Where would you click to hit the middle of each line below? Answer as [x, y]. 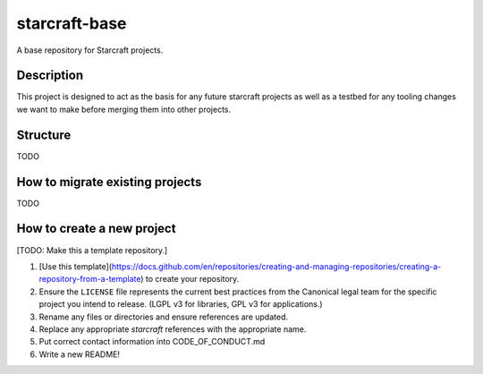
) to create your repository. [190, 279]
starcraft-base [72, 23]
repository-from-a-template [90, 279]
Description [50, 76]
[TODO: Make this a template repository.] [92, 250]
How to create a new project [96, 229]
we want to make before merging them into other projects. [124, 109]
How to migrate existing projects [109, 182]
